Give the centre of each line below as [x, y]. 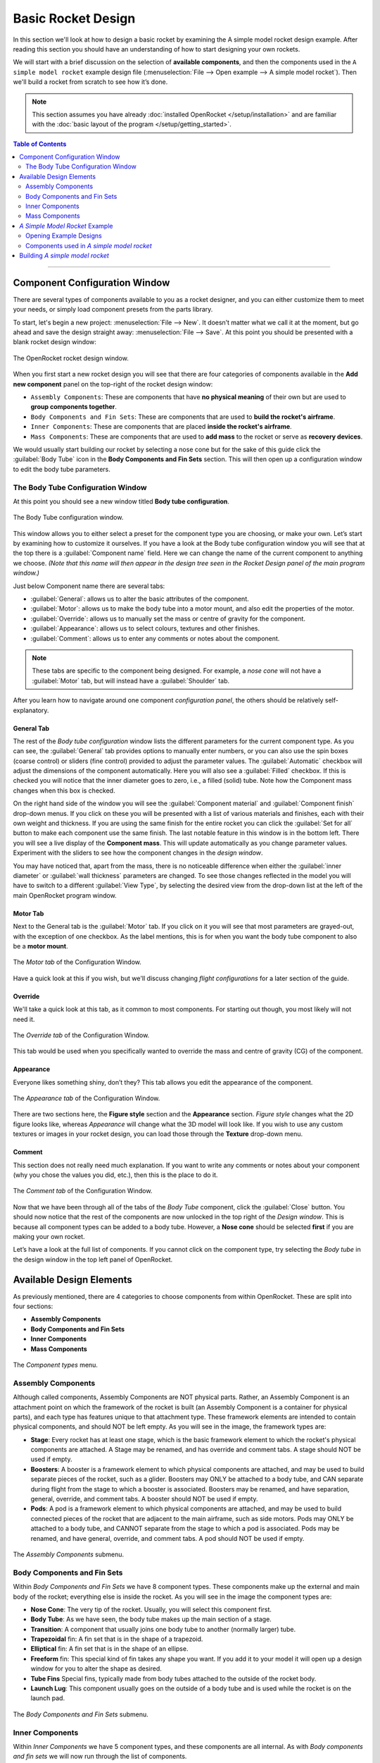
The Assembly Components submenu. [69, 1554]
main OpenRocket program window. [65, 895]
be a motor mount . [40, 946]
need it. [24, 1019]
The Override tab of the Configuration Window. [81, 1035]
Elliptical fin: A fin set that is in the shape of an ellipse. [109, 1649]
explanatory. [31, 710]
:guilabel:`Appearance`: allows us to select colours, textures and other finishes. [145, 628]
